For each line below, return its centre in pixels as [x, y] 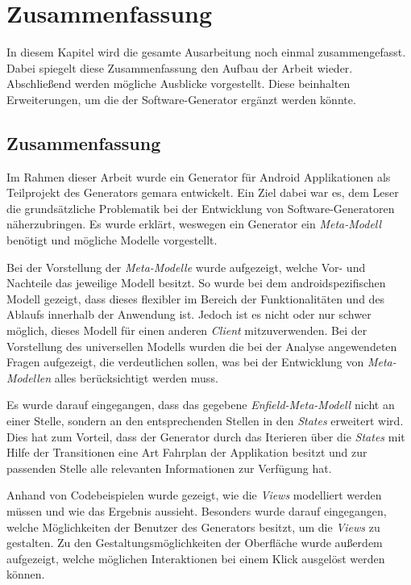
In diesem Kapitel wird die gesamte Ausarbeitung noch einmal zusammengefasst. [206, 52]
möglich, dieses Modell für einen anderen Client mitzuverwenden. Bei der [187, 330]
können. [26, 574]
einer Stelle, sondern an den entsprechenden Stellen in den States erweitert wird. [205, 421]
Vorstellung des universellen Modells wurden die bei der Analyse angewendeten [202, 346]
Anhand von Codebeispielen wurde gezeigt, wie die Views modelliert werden [194, 495]
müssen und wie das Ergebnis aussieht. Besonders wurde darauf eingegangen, [197, 510]
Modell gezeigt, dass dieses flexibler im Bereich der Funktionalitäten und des [196, 298]
